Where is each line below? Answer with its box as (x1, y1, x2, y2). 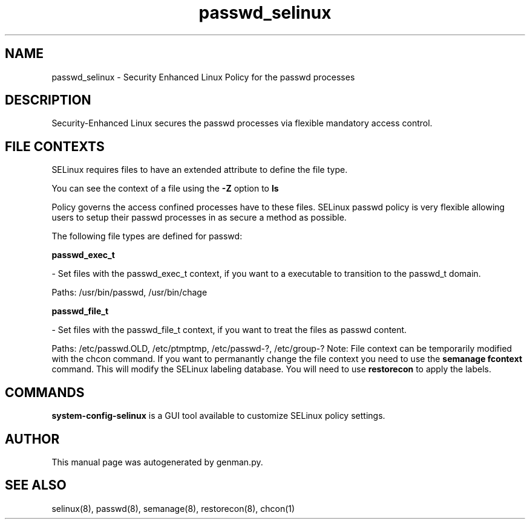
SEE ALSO (5, 477, 67, 493)
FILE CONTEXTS (5, 138, 105, 154)
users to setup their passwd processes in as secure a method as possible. (51, 212, 347, 223)
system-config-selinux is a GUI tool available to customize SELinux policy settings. (51, 410, 385, 421)
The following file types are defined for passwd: (51, 231, 243, 242)
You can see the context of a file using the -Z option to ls (51, 183, 279, 194)
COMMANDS (5, 384, 85, 400)
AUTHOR (5, 431, 60, 447)
